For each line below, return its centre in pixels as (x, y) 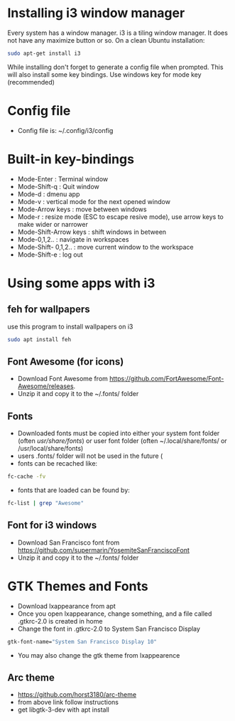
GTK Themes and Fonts (78, 586)
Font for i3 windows (52, 525)
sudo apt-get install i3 (44, 53)
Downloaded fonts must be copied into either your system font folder (119, 433)
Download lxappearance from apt (66, 606)
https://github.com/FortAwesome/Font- (167, 379)
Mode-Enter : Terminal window (63, 178)
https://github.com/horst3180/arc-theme (77, 695)
